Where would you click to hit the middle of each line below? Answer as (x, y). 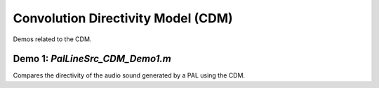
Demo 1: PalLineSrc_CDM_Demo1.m (92, 59)
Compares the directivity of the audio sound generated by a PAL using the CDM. (129, 75)
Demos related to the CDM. (52, 39)
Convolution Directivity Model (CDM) (123, 18)
